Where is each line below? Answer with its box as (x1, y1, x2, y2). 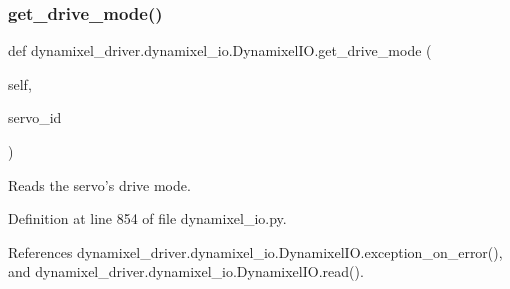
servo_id (8, 107, 62, 128)
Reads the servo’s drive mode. (8, 174, 191, 195)
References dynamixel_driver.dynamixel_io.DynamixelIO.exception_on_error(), (8, 241, 503, 262)
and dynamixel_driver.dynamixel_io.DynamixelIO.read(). (8, 261, 364, 282)
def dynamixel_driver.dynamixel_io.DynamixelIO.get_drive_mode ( (8, 40, 432, 61)
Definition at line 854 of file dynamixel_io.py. (8, 208, 287, 229)
